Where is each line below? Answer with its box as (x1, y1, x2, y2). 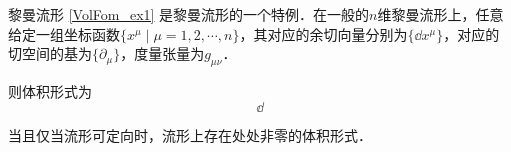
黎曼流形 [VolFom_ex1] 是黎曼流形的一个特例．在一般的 (8, 4, 370, 24)
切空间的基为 (8, 43, 92, 64)
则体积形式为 (8, 80, 92, 101)
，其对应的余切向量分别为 (239, 23, 408, 44)
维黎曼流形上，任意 (377, 4, 504, 24)
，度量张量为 (120, 43, 205, 64)
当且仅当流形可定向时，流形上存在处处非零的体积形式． (8, 124, 372, 145)
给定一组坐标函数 (8, 23, 120, 44)
